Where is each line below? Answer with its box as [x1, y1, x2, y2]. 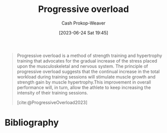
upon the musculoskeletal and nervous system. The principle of [16, 63, 148, 69]
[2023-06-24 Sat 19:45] [58, 29, 108, 35]
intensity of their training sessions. [16, 89, 88, 95]
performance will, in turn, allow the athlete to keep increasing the [16, 84, 151, 90]
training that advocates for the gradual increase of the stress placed [16, 57, 157, 63]
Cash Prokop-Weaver [61, 20, 106, 26]
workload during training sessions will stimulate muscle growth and [16, 73, 155, 79]
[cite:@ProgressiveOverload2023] [16, 99, 88, 105]
